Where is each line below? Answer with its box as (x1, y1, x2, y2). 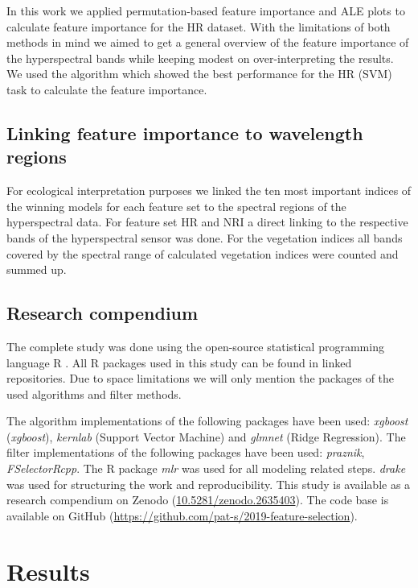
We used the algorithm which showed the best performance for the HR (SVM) (6, 65, 392, 82)
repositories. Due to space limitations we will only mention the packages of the (6, 370, 395, 387)
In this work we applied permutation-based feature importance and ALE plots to (6, 2, 405, 19)
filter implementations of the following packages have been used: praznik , (6, 444, 365, 461)
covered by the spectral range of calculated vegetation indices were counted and (6, 245, 399, 262)
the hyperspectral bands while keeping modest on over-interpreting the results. (6, 49, 394, 66)
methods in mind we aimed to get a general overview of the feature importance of (6, 34, 409, 51)
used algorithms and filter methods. (6, 385, 182, 402)
